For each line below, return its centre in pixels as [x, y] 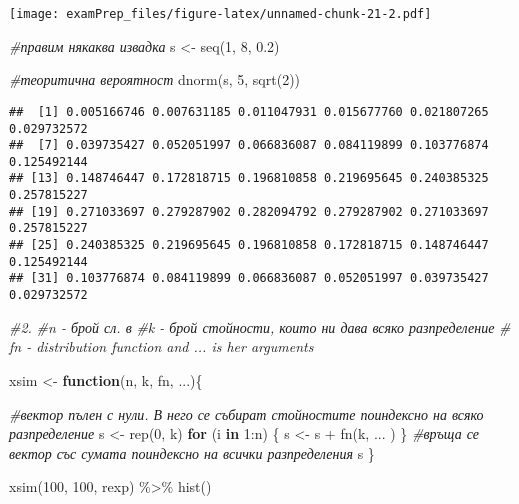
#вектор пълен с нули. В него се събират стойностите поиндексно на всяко [246, 413]
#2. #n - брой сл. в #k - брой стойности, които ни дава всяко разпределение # [260, 326]
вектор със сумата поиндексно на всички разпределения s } [192, 452]
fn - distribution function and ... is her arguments [161, 346]
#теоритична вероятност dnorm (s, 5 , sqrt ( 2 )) [155, 79]
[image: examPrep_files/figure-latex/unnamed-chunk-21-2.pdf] [220, 14]
